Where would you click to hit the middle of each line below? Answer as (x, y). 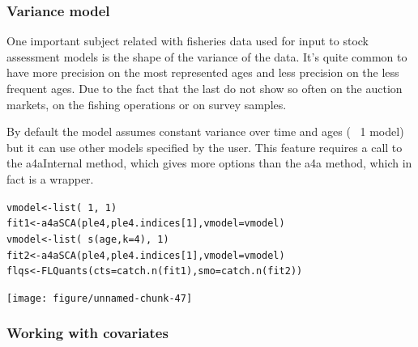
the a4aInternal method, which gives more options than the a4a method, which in (209, 163)
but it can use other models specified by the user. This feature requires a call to (205, 147)
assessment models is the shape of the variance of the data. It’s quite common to (207, 56)
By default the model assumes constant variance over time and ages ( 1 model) (205, 131)
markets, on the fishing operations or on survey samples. (147, 104)
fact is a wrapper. (50, 178)
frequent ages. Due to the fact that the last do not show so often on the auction (205, 88)
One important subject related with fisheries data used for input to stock (188, 41)
